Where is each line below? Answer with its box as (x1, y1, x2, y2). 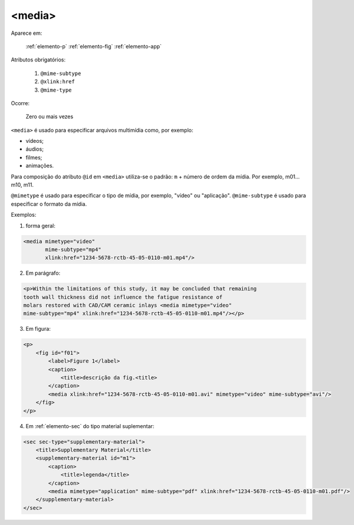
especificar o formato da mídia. (11, 200, 87, 207)
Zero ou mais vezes (25, 113, 74, 120)
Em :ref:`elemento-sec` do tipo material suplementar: (25, 422, 155, 429)
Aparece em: (11, 30, 42, 37)
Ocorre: (11, 99, 29, 106)
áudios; (25, 145, 44, 153)
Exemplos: (11, 211, 37, 219)
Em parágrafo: (25, 269, 61, 277)
